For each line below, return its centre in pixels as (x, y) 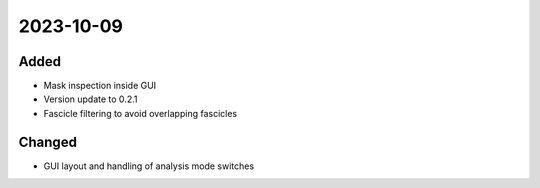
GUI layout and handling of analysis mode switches (149, 166)
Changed (47, 141)
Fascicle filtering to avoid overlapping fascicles (140, 113)
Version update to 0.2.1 (90, 99)
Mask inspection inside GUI (100, 86)
